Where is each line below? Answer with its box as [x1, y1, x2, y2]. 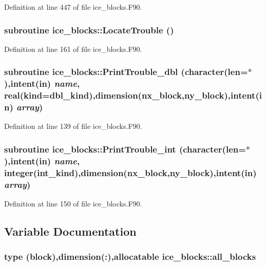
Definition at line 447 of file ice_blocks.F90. [4, 2, 142, 12]
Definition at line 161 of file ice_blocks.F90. [4, 43, 142, 54]
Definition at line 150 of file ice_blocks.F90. [4, 198, 142, 208]
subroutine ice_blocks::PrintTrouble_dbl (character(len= [4, 65, 248, 78]
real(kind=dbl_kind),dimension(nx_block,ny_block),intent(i [4, 89, 262, 102]
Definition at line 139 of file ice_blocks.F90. [4, 121, 142, 131]
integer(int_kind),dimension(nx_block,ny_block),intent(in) [4, 166, 257, 179]
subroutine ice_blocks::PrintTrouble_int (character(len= [4, 142, 246, 155]
